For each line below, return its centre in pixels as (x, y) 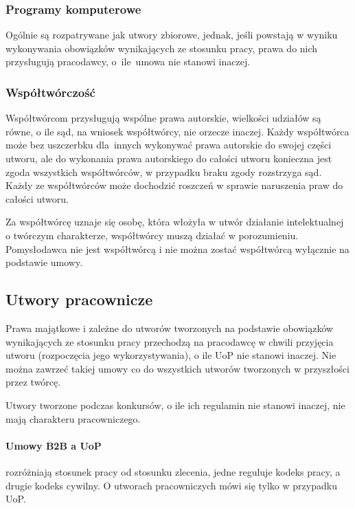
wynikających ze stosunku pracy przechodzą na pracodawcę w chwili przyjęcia (170, 341)
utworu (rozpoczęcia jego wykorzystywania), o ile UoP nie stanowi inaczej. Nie (171, 355)
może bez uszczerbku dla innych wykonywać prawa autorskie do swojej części (169, 145)
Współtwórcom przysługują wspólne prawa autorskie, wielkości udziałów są (163, 118)
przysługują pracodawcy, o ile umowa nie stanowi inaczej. (128, 62)
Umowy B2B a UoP (54, 445)
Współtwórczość (50, 92)
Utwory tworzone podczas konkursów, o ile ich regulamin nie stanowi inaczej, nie (175, 405)
